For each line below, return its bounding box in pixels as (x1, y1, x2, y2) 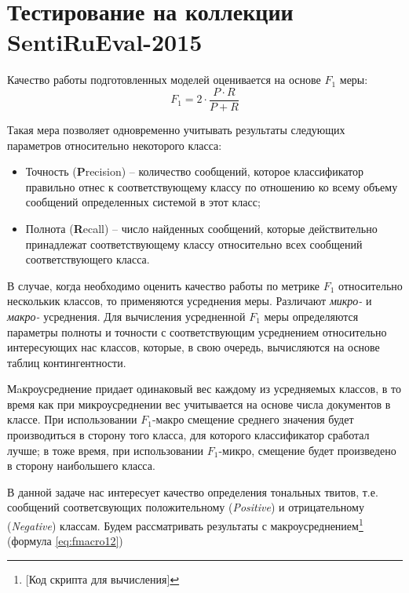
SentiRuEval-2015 (7, 26, 203, 58)
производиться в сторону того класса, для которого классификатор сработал (7, 427, 370, 443)
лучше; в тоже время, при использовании (7, 442, 204, 458)
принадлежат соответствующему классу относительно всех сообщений (25, 235, 363, 252)
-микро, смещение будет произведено (218, 442, 396, 458)
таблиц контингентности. (7, 354, 126, 370)
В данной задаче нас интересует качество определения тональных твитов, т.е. (7, 483, 378, 500)
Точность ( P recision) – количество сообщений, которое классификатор (25, 163, 364, 180)
